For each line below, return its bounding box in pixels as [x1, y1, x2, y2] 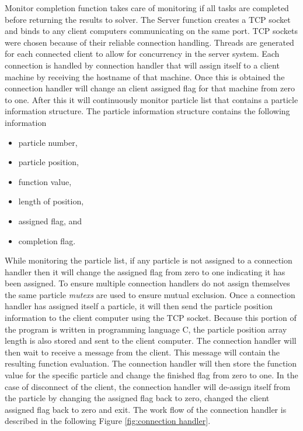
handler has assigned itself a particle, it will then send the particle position [5, 300, 273, 312]
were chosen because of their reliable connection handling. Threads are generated [5, 36, 294, 48]
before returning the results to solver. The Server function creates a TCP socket [5, 13, 291, 25]
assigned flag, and [18, 214, 82, 227]
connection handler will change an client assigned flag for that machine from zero [5, 82, 295, 94]
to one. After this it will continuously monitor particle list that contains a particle [5, 93, 298, 105]
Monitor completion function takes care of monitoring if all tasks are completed [5, 2, 289, 13]
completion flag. [18, 234, 76, 247]
